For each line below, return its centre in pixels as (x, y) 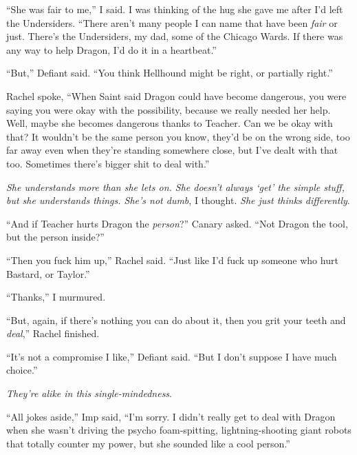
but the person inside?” (55, 237)
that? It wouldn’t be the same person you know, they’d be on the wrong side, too (178, 136)
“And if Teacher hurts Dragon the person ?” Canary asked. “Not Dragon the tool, (177, 223)
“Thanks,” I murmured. (56, 297)
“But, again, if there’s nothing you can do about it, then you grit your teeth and (176, 320)
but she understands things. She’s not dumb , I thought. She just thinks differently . (178, 200)
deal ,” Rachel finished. (53, 333)
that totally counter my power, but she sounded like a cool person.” (148, 443)
